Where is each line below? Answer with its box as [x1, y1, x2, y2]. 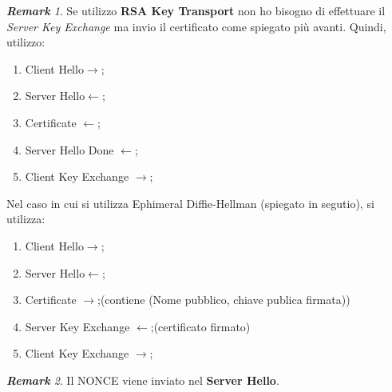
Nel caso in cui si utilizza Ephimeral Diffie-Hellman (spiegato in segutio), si [6, 194, 374, 211]
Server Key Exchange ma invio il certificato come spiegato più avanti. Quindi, [6, 18, 386, 34]
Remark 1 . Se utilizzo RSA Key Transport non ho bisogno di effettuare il [6, 2, 386, 18]
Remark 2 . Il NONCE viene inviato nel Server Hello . [6, 371, 279, 388]
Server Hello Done [25, 141, 114, 158]
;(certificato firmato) [150, 318, 251, 334]
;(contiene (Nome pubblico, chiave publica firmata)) [97, 291, 350, 308]
